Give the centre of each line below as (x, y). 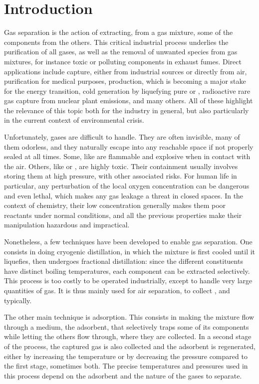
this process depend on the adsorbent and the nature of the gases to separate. (123, 375)
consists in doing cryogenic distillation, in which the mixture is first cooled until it (130, 251)
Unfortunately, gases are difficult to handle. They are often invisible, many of (122, 137)
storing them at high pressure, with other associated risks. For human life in (121, 176)
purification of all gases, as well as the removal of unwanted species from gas (121, 52)
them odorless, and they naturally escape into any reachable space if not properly (129, 146)
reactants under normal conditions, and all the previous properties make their (123, 215)
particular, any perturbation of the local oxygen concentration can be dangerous (127, 186)
